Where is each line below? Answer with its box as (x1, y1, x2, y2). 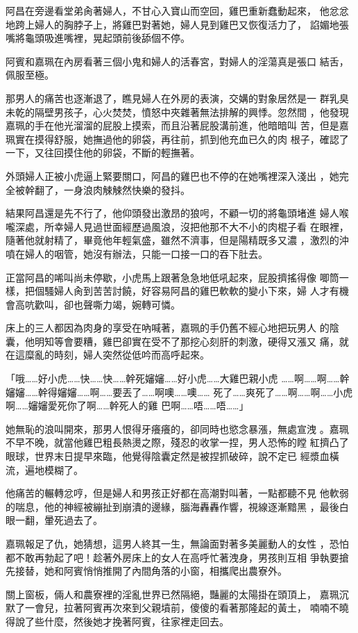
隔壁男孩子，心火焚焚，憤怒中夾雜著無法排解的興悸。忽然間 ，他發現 (34, 104, 349, 119)
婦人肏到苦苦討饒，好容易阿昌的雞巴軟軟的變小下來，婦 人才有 (53, 283, 339, 298)
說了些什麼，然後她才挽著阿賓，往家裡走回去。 (15, 614, 229, 628)
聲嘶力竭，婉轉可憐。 (83, 297, 180, 311)
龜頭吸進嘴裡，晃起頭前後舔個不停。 (24, 31, 190, 45)
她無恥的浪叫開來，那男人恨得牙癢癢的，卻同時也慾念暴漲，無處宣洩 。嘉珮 (6, 421, 349, 436)
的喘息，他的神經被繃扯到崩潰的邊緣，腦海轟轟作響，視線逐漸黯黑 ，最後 (6, 499, 339, 513)
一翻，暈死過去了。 (15, 513, 103, 527)
